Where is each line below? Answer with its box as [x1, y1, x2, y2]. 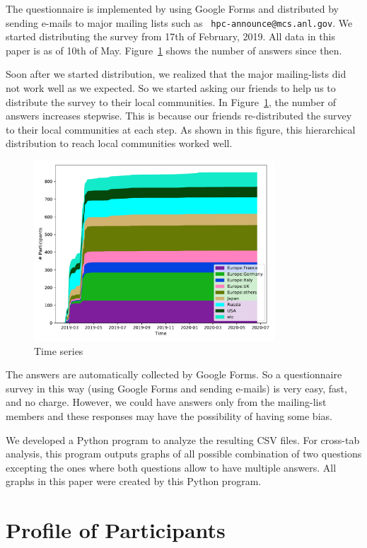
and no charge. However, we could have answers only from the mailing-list [6, 395, 327, 409]
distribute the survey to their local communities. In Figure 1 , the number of [6, 94, 336, 109]
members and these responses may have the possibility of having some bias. [6, 409, 332, 424]
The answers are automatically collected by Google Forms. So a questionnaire [6, 367, 342, 382]
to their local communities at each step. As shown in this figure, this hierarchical [6, 122, 356, 136]
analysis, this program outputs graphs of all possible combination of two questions [6, 446, 362, 461]
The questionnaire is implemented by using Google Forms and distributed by [6, 1, 339, 16]
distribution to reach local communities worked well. [6, 136, 233, 151]
